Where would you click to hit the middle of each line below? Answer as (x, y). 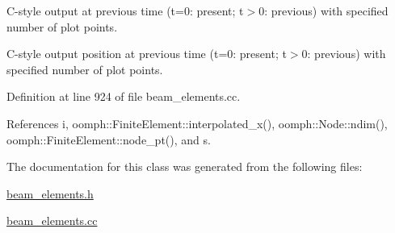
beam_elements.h (50, 193)
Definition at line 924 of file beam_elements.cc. (124, 96)
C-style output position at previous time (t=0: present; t (147, 54)
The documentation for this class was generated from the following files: (185, 166)
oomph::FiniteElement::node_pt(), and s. (109, 139)
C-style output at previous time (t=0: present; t (125, 10)
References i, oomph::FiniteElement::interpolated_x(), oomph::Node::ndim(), (197, 123)
